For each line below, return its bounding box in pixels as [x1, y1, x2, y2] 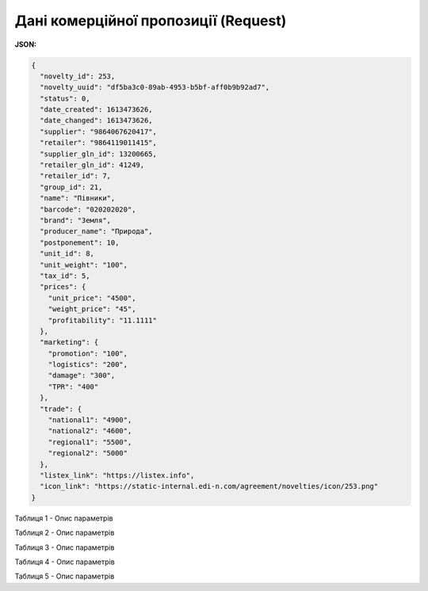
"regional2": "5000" [48, 448, 128, 458]
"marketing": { [40, 337, 99, 347]
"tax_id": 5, [40, 271, 90, 280]
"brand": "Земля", [40, 216, 111, 225]
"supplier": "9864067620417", [40, 127, 158, 136]
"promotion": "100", [48, 349, 128, 358]
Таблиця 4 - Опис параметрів [14, 557, 115, 566]
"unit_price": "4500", [48, 293, 136, 303]
